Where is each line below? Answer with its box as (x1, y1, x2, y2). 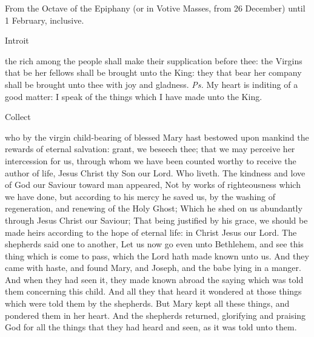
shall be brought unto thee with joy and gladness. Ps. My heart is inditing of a (5, 78, 298, 90)
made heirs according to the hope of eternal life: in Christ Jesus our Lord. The (5, 225, 297, 238)
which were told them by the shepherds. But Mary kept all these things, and (5, 297, 290, 310)
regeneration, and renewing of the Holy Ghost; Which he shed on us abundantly (5, 202, 302, 215)
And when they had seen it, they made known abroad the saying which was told (5, 273, 304, 285)
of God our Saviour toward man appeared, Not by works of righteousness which (5, 178, 301, 191)
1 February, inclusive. (5, 13, 84, 26)
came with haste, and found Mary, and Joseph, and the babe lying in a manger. (5, 261, 301, 274)
